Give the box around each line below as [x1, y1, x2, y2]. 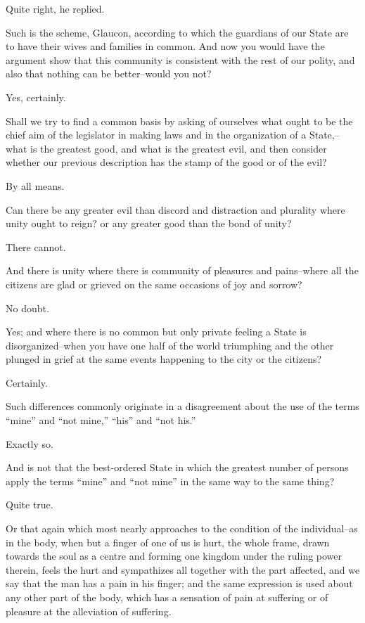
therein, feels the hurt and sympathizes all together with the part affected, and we [6, 562, 360, 577]
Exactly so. [6, 436, 53, 451]
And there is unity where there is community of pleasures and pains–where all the [6, 263, 359, 278]
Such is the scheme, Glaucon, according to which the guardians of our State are [6, 25, 349, 39]
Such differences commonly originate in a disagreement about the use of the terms [6, 399, 359, 413]
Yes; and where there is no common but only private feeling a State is [6, 324, 307, 339]
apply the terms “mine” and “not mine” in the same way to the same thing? [6, 473, 335, 488]
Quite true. [6, 497, 53, 512]
